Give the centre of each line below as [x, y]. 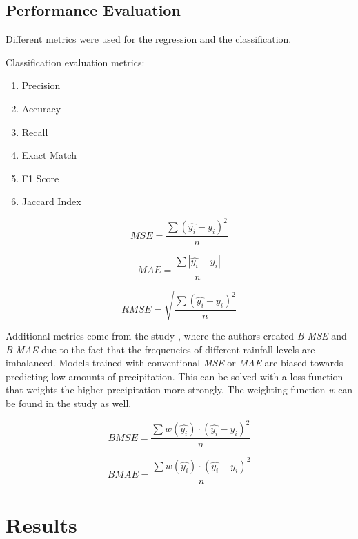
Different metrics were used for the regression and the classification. [149, 39]
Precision [41, 85]
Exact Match [49, 155]
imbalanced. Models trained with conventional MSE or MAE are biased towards [175, 363]
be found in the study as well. [69, 403]
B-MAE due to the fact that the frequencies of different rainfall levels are [160, 349]
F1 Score [40, 178]
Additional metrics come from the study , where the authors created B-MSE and [176, 336]
